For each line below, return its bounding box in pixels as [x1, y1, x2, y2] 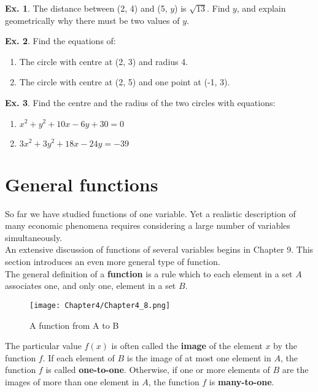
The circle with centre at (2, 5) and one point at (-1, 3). [19, 75, 230, 88]
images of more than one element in [5, 375, 139, 388]
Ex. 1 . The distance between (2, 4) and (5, [5, 2, 168, 14]
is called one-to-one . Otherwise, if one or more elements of [45, 363, 270, 376]
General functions [5, 171, 158, 196]
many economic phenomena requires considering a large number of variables [5, 219, 290, 232]
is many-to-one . [209, 375, 274, 388]
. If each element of [42, 351, 115, 364]
